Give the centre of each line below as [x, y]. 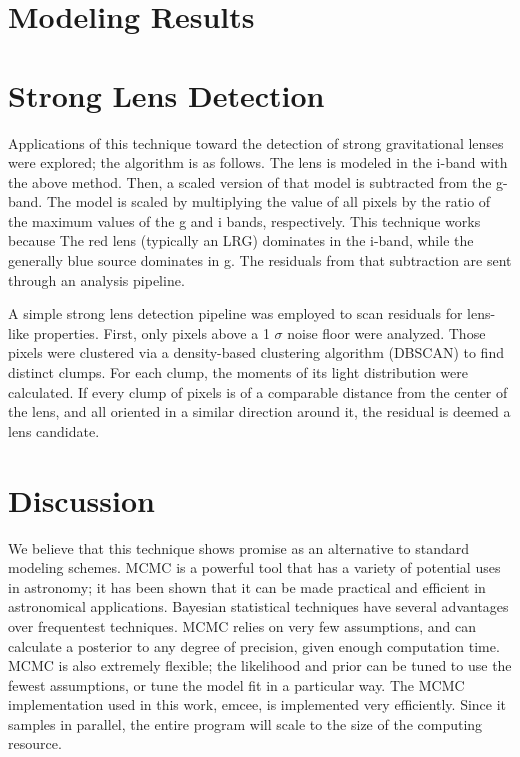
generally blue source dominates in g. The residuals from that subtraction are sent [260, 260]
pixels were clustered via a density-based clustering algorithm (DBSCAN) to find [256, 352]
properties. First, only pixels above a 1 [151, 332]
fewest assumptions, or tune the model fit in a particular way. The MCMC [236, 684]
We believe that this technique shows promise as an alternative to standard [239, 547]
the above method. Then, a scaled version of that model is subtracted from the [250, 181]
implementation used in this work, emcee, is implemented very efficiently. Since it [257, 704]
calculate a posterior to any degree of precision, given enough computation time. [254, 645]
